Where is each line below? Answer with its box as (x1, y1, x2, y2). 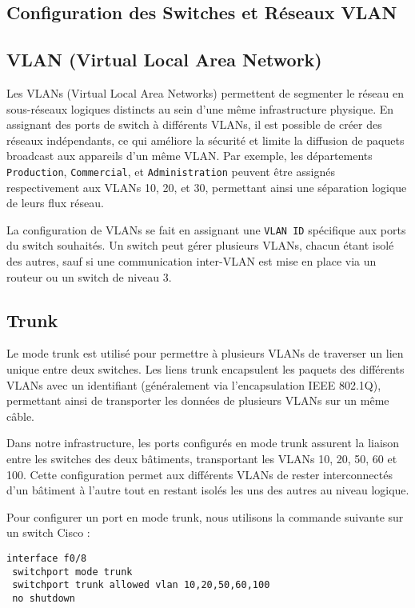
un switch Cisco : (6, 524, 90, 541)
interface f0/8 (6, 552, 87, 564)
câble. (6, 407, 34, 424)
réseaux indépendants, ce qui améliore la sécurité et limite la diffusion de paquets (6, 131, 405, 148)
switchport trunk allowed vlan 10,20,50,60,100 (12, 579, 270, 591)
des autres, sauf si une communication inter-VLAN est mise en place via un (6, 253, 377, 270)
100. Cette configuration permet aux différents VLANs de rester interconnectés (6, 466, 393, 482)
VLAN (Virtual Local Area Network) (6, 47, 322, 72)
